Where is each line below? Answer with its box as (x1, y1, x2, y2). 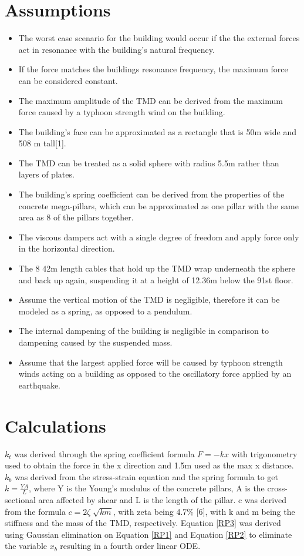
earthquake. (18, 379, 61, 391)
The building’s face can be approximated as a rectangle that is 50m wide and (18, 125, 296, 138)
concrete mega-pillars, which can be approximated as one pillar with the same (18, 199, 299, 212)
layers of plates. (18, 168, 75, 180)
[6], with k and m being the (196, 505, 295, 517)
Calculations (5, 413, 106, 437)
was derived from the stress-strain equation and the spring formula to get (14, 470, 279, 483)
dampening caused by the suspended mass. (18, 336, 173, 348)
